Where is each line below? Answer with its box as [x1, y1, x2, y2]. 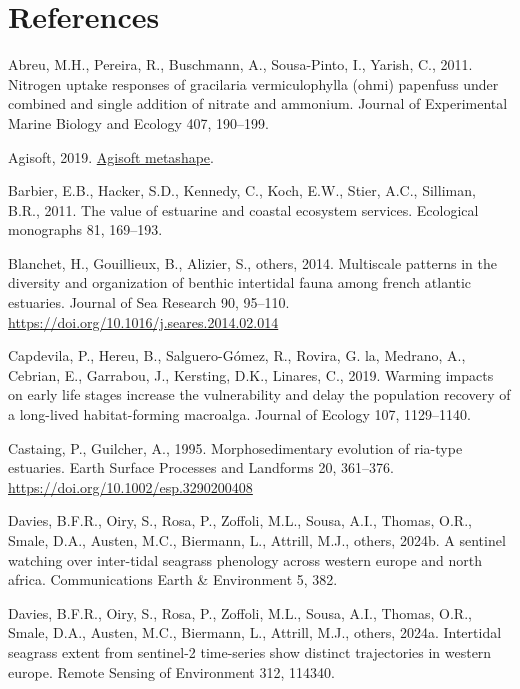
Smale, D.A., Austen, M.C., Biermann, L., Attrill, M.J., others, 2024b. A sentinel [8, 530, 506, 550]
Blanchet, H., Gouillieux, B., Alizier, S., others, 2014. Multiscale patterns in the [8, 252, 497, 273]
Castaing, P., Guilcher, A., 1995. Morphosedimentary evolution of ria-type [8, 437, 463, 458]
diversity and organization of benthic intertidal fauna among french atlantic [8, 272, 472, 293]
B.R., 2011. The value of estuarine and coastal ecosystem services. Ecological [8, 199, 479, 220]
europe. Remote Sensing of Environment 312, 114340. [8, 661, 335, 682]
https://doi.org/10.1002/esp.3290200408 [8, 476, 253, 497]
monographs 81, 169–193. [8, 219, 163, 240]
